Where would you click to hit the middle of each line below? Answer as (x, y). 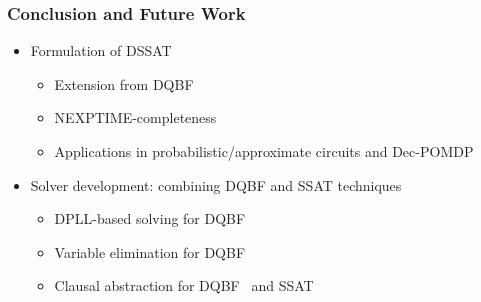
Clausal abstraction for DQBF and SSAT (184, 285)
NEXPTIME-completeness (135, 117)
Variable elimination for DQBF (150, 251)
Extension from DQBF (124, 83)
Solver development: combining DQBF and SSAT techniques (216, 184)
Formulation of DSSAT (101, 50)
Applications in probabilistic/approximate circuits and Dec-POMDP (264, 151)
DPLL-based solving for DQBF (150, 218)
